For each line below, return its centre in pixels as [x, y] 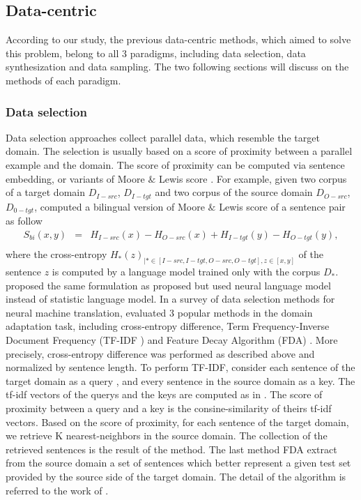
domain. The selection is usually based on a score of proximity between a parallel [179, 151]
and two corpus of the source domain [234, 192]
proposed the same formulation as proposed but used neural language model [168, 285]
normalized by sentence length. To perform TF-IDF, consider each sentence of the [180, 367]
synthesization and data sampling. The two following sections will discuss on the [177, 67]
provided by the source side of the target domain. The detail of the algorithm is [176, 476]
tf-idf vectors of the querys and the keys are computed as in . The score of [164, 394]
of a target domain [45, 192]
